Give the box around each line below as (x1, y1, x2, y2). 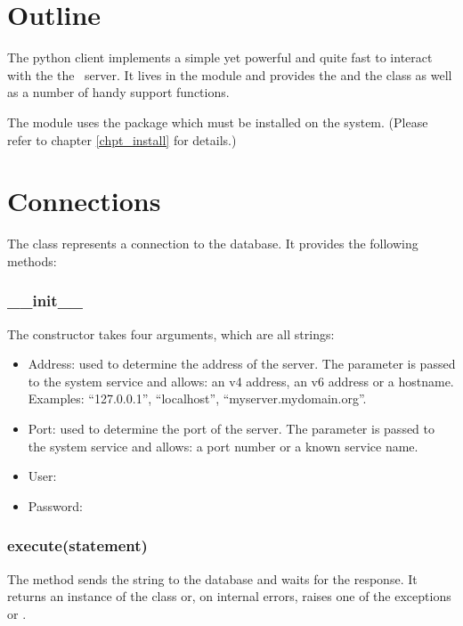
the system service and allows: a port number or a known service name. (28, 436, 418, 455)
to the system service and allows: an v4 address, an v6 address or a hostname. (28, 371, 454, 390)
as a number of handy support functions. (7, 83, 230, 102)
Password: (28, 496, 83, 515)
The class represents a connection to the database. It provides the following (7, 234, 418, 253)
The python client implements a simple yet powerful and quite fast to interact (7, 48, 433, 67)
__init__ (7, 289, 84, 312)
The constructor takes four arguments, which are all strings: (7, 324, 335, 343)
